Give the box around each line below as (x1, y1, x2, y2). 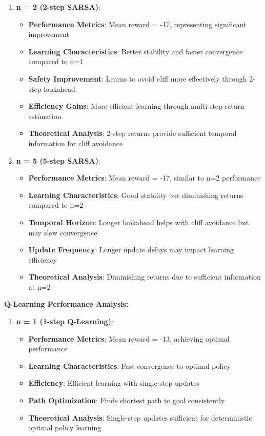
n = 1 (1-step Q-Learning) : (16, 316, 113, 327)
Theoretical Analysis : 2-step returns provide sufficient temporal (28, 128, 237, 138)
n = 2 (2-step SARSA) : (16, 2, 100, 12)
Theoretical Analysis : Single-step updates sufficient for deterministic (28, 412, 252, 423)
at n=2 (28, 281, 51, 292)
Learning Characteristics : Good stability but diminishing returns (28, 189, 243, 200)
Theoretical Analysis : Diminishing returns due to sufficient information (28, 271, 261, 282)
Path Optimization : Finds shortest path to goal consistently (28, 395, 225, 406)
